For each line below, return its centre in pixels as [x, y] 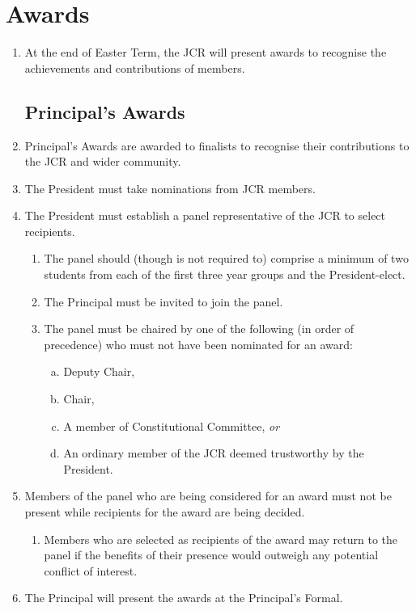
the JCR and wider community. [103, 161]
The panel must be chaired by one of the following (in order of [199, 329]
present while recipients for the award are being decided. [165, 512]
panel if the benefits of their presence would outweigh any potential [211, 555]
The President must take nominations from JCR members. [170, 188]
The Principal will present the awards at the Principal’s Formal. [184, 598]
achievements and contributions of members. [135, 67]
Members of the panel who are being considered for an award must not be [208, 496]
